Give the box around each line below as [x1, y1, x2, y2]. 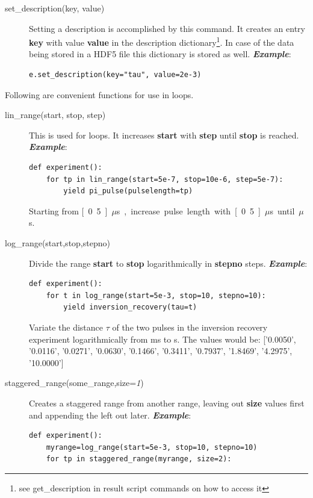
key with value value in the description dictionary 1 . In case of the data [29, 34, 294, 48]
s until [270, 204, 295, 217]
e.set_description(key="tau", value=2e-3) [29, 70, 202, 79]
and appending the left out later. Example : [29, 408, 191, 421]
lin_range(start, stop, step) [5, 108, 106, 121]
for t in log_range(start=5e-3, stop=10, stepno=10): [46, 291, 266, 300]
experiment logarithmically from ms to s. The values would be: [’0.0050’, [29, 332, 296, 345]
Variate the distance [29, 320, 104, 333]
